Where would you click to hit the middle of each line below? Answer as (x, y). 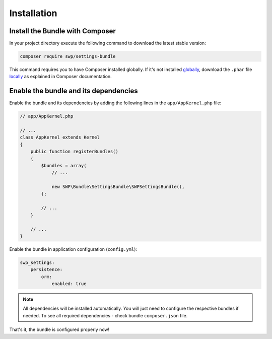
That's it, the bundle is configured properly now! (59, 329)
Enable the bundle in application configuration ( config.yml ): (73, 249)
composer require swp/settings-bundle (68, 56)
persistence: (47, 270)
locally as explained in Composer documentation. (60, 77)
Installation (33, 13)
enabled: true (69, 284)
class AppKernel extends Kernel (60, 138)
